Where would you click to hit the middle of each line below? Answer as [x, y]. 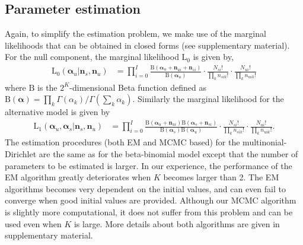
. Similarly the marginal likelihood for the [208, 99]
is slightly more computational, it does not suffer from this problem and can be [149, 211]
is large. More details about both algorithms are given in [177, 223]
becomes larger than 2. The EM [221, 177]
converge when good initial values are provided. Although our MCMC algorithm [151, 200]
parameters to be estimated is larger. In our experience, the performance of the [149, 165]
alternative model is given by [58, 112]
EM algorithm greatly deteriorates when [78, 177]
